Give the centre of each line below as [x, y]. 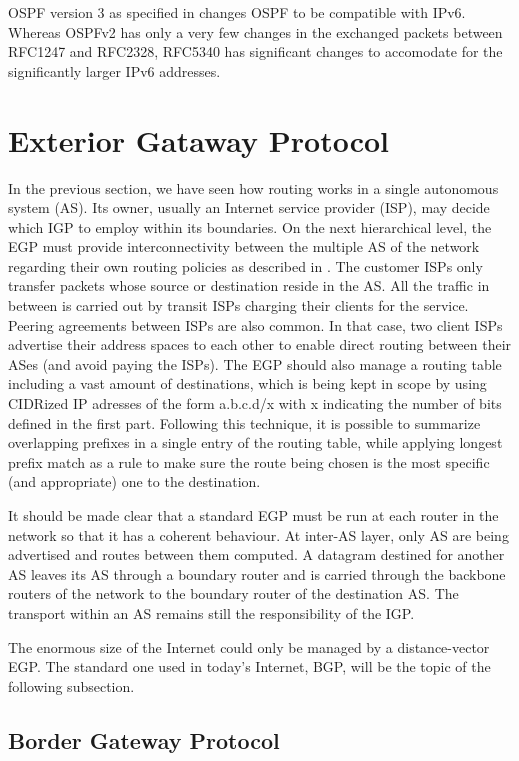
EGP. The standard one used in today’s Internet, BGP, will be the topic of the [249, 666]
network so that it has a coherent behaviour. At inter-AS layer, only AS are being [258, 534]
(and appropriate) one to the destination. [134, 481]
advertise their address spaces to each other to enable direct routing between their [260, 344]
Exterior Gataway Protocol [199, 139]
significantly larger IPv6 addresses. [114, 70]
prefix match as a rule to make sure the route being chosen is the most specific [249, 461]
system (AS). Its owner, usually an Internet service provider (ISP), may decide [249, 207]
